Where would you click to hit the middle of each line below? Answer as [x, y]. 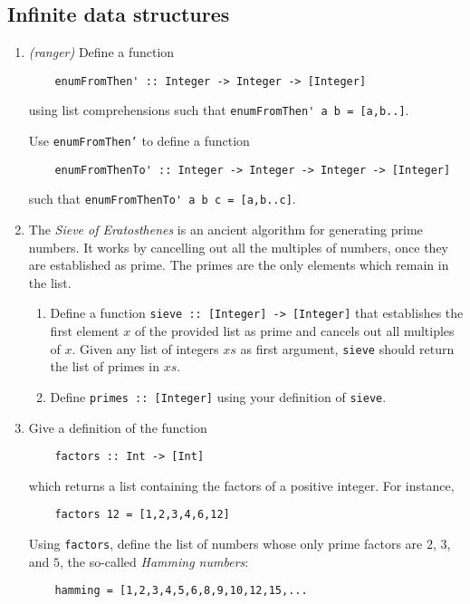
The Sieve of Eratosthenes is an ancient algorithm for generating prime [225, 230]
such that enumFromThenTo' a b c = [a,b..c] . [162, 199]
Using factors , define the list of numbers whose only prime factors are [225, 544]
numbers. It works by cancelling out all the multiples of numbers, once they [238, 247]
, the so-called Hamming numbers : [154, 561]
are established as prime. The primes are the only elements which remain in [239, 265]
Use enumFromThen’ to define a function [139, 141]
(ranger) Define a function [101, 52]
